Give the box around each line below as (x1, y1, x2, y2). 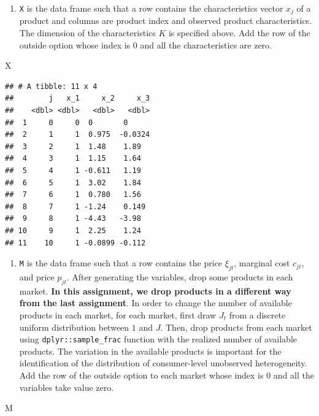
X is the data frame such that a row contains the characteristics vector (19, 2, 283, 14)
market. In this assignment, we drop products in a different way (19, 284, 291, 297)
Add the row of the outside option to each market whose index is (19, 368, 264, 381)
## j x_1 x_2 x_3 (5, 94, 150, 103)
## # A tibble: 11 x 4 (5, 82, 98, 91)
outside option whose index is (19, 38, 131, 51)
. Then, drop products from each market (160, 320, 312, 333)
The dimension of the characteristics (19, 26, 156, 39)
